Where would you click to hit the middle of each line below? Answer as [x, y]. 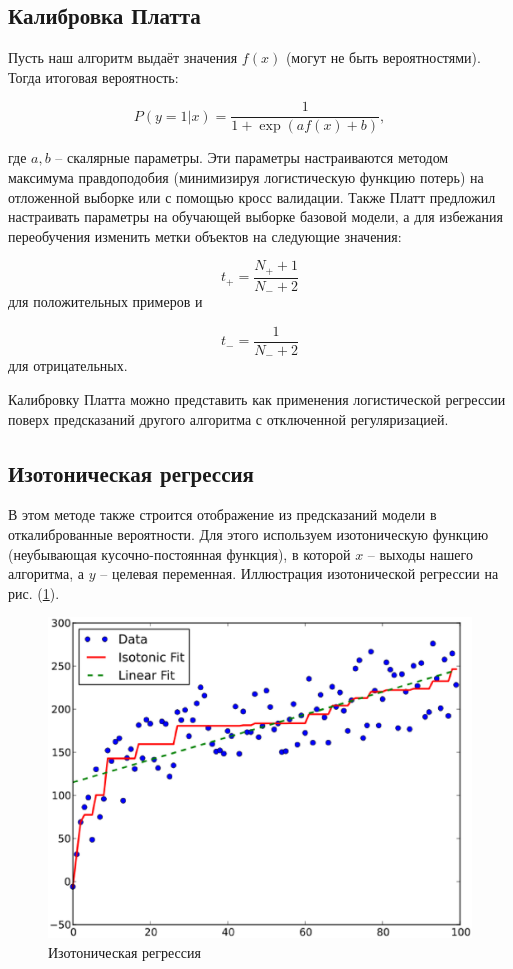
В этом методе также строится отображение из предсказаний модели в [222, 514]
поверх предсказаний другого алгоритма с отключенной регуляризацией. [228, 418]
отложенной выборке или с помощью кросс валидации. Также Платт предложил [252, 196]
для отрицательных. [68, 365]
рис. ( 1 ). [34, 592]
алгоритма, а [46, 573]
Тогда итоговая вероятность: [93, 76]
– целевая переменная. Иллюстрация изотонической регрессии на [299, 573]
